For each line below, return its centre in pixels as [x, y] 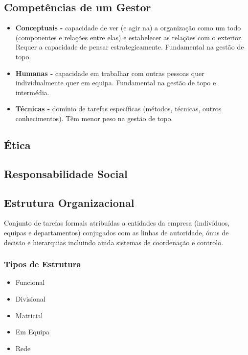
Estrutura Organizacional [69, 202]
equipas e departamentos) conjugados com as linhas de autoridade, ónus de [116, 232]
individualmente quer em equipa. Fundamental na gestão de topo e [116, 83]
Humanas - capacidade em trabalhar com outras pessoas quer [110, 73]
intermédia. [32, 92]
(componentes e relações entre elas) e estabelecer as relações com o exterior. [129, 37]
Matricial [29, 315]
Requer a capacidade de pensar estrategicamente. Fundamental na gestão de [130, 47]
